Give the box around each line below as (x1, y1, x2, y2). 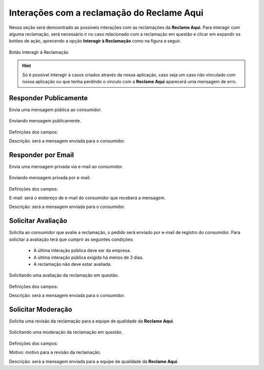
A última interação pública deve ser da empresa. (33, 248, 132, 254)
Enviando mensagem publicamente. (9, 118, 82, 124)
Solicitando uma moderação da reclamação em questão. (9, 329, 123, 335)
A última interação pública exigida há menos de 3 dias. (33, 254, 144, 260)
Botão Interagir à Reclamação (9, 49, 68, 55)
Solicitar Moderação (9, 305, 72, 313)
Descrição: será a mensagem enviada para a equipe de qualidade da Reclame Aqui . (9, 358, 178, 364)
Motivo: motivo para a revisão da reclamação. (9, 349, 101, 355)
